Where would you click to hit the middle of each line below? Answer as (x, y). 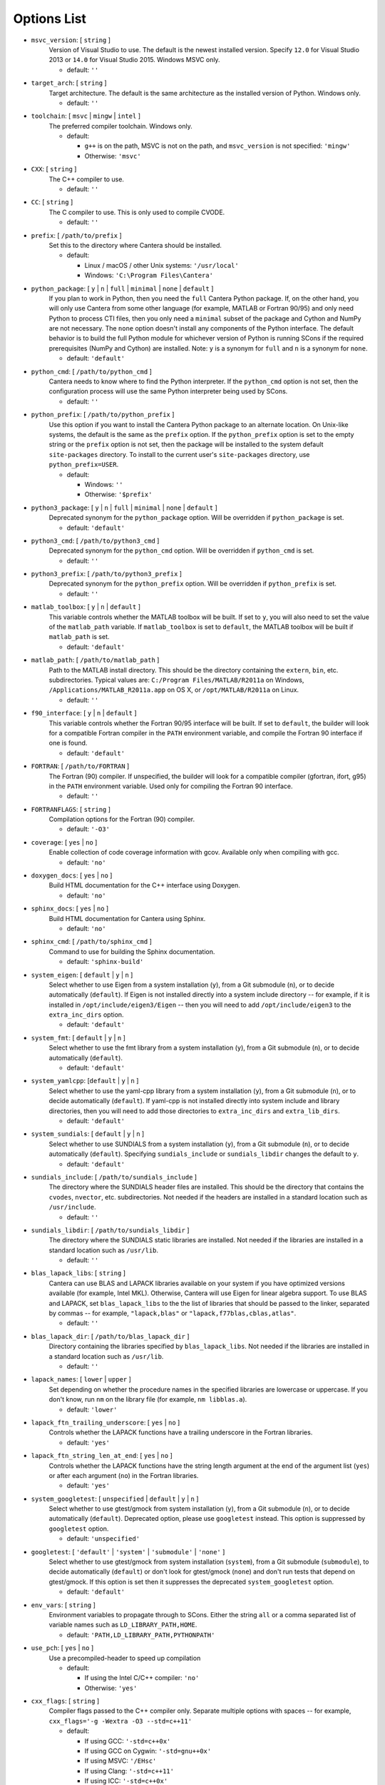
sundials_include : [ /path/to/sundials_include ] (114, 1177)
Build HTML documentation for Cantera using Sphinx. (127, 918)
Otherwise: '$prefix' (118, 494)
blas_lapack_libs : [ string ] (78, 1273)
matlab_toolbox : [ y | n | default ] (86, 607)
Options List (50, 19)
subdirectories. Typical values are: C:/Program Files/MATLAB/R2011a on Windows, (176, 680)
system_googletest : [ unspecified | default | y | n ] (115, 1499)
